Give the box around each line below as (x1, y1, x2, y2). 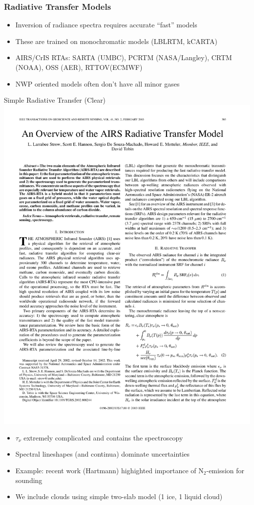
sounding (15, 475, 42, 485)
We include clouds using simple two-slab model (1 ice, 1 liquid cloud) (15, 491, 223, 502)
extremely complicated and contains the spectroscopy (23, 432, 183, 442)
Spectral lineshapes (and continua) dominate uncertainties (15, 449, 190, 459)
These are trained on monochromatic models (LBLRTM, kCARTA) (15, 36, 217, 46)
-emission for (206, 465, 245, 476)
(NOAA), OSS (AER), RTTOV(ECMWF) (15, 62, 143, 72)
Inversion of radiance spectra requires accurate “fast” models (15, 20, 197, 30)
